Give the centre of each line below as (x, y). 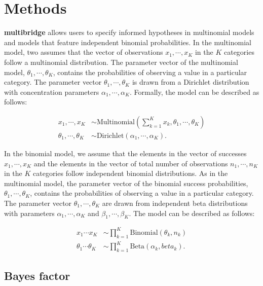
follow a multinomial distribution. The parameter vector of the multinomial (121, 62)
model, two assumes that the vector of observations (84, 52)
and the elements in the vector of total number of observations (131, 163)
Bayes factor (37, 276)
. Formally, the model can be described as (195, 92)
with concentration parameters (52, 92)
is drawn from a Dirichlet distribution (191, 82)
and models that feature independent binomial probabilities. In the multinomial (128, 42)
